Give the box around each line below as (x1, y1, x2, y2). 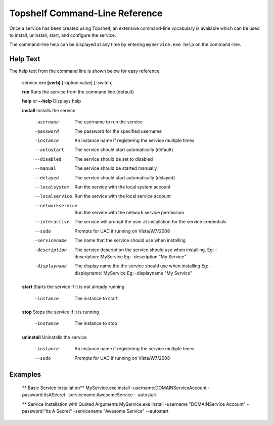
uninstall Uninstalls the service (22, 334, 87, 340)
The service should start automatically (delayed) (74, 174, 175, 180)
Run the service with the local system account (74, 183, 171, 190)
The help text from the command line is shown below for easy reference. (9, 68, 161, 74)
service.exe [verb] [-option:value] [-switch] (22, 79, 113, 85)
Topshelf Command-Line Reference (9, 8, 163, 19)
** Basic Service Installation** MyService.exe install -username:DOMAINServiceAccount (22, 385, 207, 391)
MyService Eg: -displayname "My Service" (103, 270, 193, 276)
